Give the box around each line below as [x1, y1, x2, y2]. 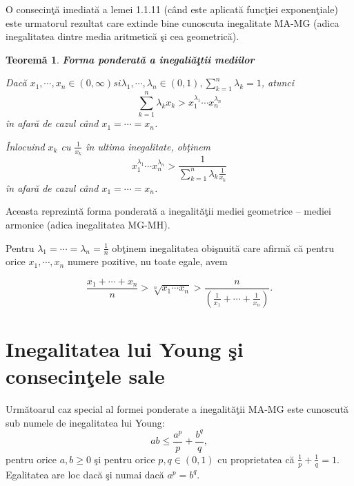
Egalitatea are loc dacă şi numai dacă [6, 467, 164, 481]
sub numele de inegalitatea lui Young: [6, 415, 165, 429]
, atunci [261, 75, 295, 90]
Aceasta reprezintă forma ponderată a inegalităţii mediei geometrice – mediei [6, 204, 331, 218]
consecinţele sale [6, 362, 165, 390]
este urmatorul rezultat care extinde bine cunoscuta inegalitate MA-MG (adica [6, 15, 340, 30]
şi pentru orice [94, 451, 155, 466]
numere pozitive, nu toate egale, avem [67, 254, 228, 269]
